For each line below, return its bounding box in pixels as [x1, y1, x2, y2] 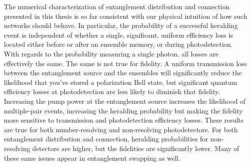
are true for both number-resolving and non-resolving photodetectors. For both [4, 124, 238, 134]
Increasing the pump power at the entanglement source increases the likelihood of [4, 96, 246, 106]
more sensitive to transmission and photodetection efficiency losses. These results [4, 115, 244, 125]
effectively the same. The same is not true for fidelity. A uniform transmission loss [4, 58, 247, 68]
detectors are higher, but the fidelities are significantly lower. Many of [32, 143, 239, 153]
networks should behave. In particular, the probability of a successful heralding [4, 20, 238, 30]
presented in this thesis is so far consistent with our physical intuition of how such [4, 11, 247, 21]
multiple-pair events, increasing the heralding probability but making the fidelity [4, 105, 243, 115]
